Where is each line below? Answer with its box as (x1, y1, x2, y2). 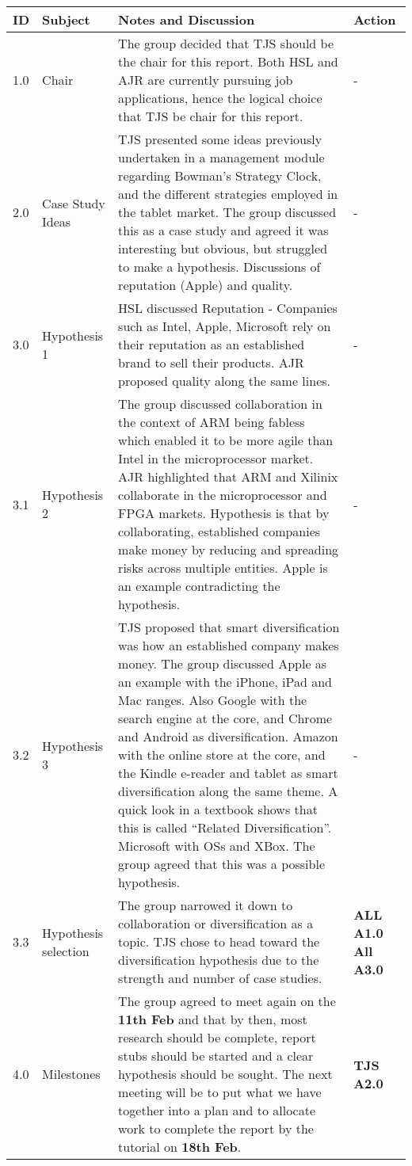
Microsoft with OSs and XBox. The (118, 836, 315, 855)
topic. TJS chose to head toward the (118, 932, 320, 951)
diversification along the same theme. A (118, 782, 338, 800)
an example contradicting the (118, 577, 280, 595)
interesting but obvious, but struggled (118, 239, 328, 257)
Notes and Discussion (118, 10, 255, 29)
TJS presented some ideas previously (118, 130, 322, 148)
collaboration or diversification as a (118, 914, 314, 932)
